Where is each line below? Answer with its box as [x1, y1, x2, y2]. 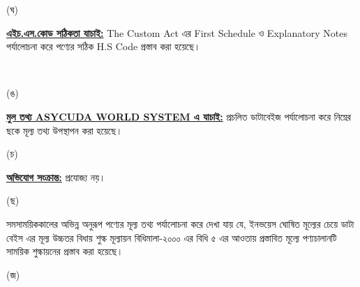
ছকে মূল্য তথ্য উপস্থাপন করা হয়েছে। [6, 123, 123, 137]
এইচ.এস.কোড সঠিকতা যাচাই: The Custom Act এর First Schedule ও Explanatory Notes [6, 25, 347, 40]
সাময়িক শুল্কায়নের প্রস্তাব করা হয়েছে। [6, 244, 123, 258]
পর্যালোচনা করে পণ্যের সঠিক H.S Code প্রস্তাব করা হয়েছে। [6, 39, 201, 54]
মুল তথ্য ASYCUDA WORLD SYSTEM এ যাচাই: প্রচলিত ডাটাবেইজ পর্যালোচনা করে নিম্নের [6, 109, 351, 123]
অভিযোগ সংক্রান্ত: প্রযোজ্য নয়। [6, 169, 106, 184]
